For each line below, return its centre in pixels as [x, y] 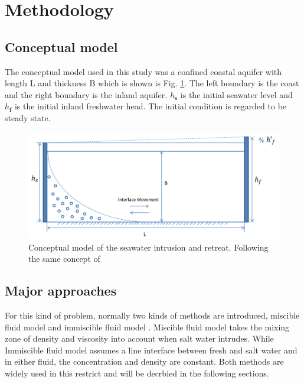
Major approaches [61, 291]
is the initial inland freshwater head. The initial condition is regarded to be [151, 106]
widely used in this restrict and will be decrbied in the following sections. [137, 373]
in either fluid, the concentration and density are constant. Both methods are [144, 361]
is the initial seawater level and [236, 94]
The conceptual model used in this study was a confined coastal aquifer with [143, 71]
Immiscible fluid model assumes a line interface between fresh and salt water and [151, 350]
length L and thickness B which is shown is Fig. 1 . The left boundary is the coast [152, 83]
